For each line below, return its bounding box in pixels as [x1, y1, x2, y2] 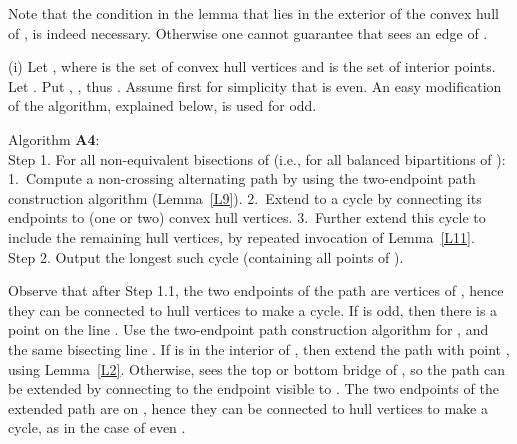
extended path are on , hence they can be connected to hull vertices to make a [8, 397, 488, 418]
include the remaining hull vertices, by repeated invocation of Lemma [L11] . [8, 226, 475, 247]
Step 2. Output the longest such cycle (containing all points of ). [8, 246, 404, 267]
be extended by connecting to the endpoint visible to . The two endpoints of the [8, 378, 499, 399]
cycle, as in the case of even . [8, 417, 186, 438]
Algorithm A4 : [8, 128, 100, 149]
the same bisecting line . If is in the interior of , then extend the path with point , [8, 338, 510, 359]
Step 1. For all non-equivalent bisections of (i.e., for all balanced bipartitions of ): [8, 148, 506, 169]
